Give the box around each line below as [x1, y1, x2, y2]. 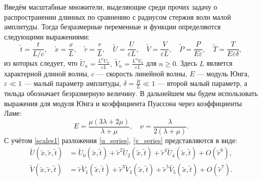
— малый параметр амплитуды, [24, 78, 121, 88]
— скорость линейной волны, [96, 68, 187, 78]
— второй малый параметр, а [158, 78, 247, 88]
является [206, 58, 233, 68]
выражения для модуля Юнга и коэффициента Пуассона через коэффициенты [4, 98, 242, 108]
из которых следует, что [4, 58, 78, 68]
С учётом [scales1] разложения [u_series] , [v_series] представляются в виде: [4, 134, 237, 145]
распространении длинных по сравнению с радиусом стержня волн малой [4, 11, 231, 22]
